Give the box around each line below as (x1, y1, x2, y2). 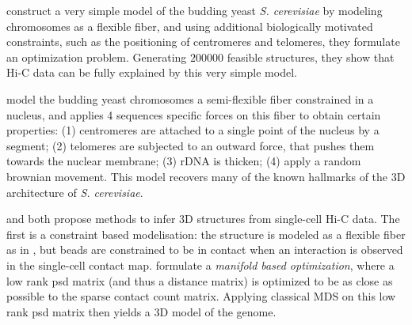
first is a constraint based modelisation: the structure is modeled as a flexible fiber (6, 225, 406, 242)
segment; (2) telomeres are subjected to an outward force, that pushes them (6, 137, 375, 153)
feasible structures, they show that (227, 48, 395, 65)
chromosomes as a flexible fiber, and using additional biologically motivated (6, 17, 373, 34)
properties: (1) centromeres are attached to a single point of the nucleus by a (6, 122, 380, 138)
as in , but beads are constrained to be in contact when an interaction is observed (6, 241, 403, 258)
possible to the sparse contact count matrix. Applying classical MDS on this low (6, 288, 396, 304)
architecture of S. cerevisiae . (6, 183, 143, 200)
